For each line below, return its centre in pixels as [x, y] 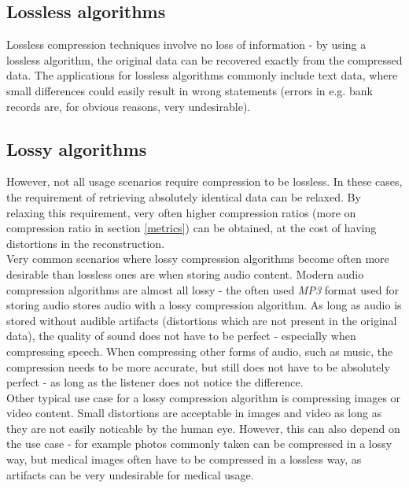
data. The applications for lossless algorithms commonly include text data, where [202, 75]
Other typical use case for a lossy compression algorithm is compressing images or [204, 397]
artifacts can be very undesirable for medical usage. [130, 474]
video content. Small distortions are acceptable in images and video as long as [194, 413]
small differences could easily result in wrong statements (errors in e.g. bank [190, 90]
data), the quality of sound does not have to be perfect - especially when [181, 336]
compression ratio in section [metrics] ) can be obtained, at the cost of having [192, 228]
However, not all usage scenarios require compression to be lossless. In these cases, [204, 181]
